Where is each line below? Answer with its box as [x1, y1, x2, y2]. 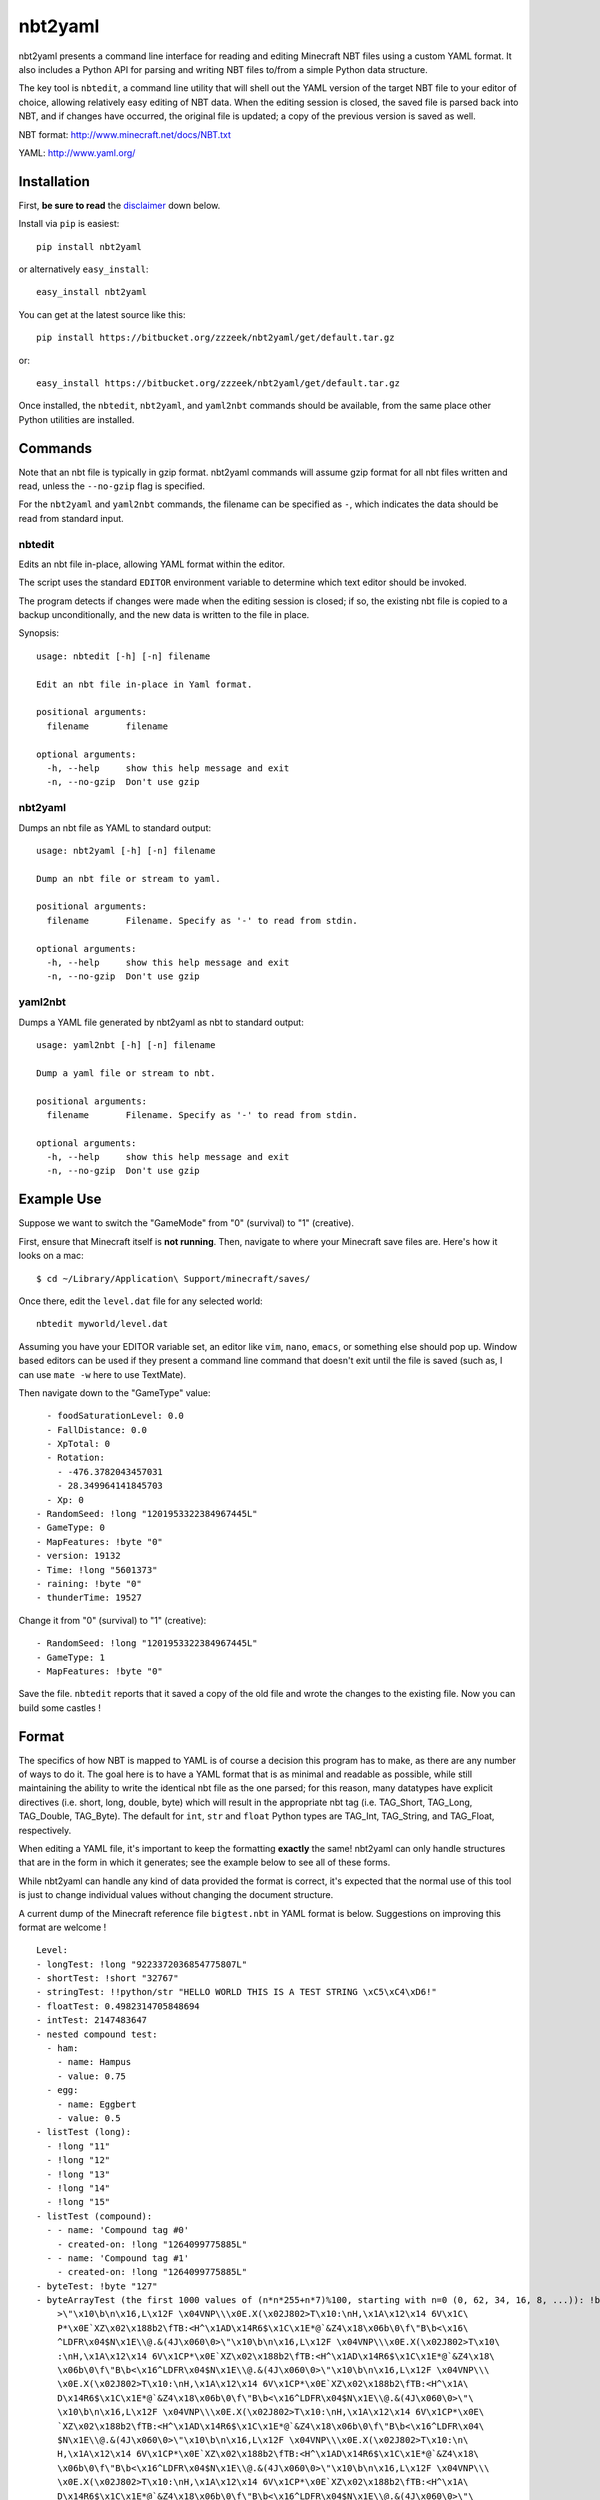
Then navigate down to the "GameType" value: [18, 1386, 211, 1399]
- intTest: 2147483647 [36, 2015, 148, 2026]
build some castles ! [18, 1701, 102, 1714]
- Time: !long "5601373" [36, 1564, 158, 1575]
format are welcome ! [18, 1921, 107, 1933]
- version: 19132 [36, 1550, 121, 1562]
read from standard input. [18, 512, 124, 524]
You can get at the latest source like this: [18, 308, 186, 320]
